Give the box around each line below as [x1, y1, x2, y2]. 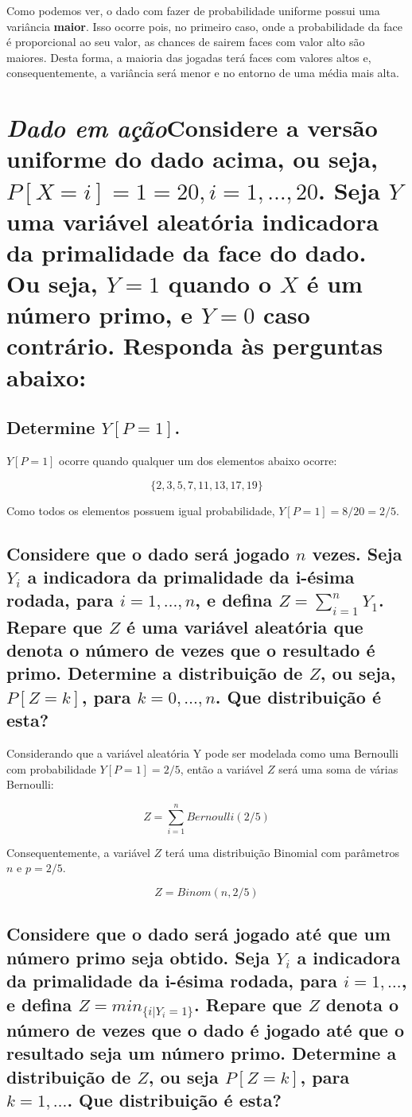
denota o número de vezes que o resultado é [6, 637, 375, 661]
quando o [168, 267, 272, 300]
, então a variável [180, 760, 264, 777]
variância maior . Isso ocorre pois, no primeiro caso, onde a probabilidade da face [6, 17, 402, 34]
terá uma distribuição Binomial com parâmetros [165, 844, 399, 860]
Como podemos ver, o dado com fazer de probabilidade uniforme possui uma [6, 2, 380, 18]
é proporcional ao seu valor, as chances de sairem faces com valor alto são [6, 33, 365, 50]
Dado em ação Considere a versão [6, 111, 378, 145]
